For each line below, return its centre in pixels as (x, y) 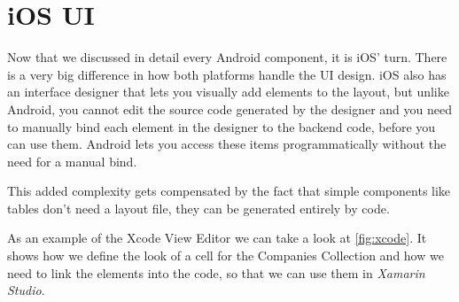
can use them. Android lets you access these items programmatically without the (227, 144)
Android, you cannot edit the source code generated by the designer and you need (229, 108)
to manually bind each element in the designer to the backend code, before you (222, 126)
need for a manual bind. (72, 161)
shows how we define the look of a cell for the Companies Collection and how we (226, 256)
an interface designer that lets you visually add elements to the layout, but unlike (228, 92)
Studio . (26, 290)
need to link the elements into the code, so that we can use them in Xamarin (216, 272)
